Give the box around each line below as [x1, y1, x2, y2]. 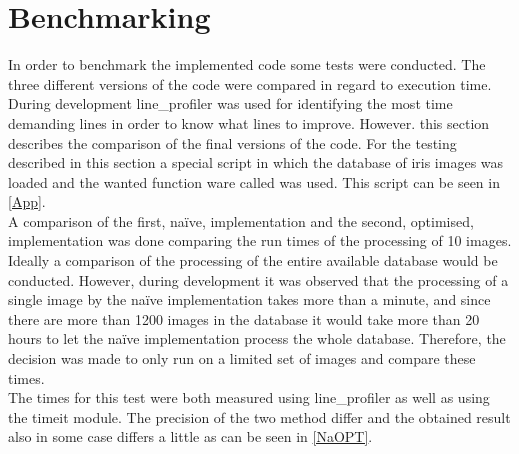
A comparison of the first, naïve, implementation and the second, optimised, [8, 210, 474, 231]
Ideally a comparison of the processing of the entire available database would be [8, 250, 498, 271]
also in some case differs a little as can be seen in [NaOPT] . [8, 426, 373, 447]
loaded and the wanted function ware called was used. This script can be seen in [8, 171, 500, 192]
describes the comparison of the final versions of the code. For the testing [8, 132, 457, 153]
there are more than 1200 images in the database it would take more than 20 [8, 308, 480, 329]
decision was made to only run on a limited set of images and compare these [8, 348, 476, 369]
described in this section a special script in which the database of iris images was [8, 152, 504, 173]
